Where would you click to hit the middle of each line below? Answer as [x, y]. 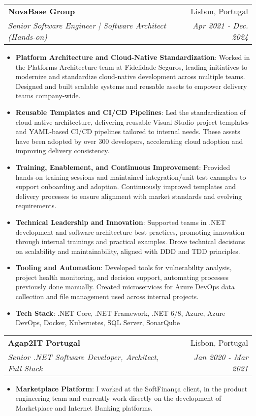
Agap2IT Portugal [44, 342]
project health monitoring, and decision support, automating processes [122, 277]
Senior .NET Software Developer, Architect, [83, 357]
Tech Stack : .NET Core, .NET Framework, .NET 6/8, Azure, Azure [120, 313]
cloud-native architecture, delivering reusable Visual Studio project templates [132, 122]
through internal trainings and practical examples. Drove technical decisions [130, 241]
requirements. [36, 206]
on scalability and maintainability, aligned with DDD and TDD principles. [128, 251]
